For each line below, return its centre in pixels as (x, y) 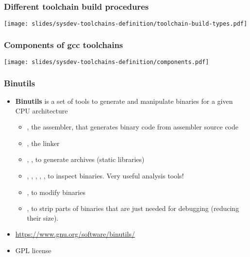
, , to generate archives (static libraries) (86, 159)
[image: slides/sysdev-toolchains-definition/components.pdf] (107, 62)
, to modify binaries (56, 192)
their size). (43, 217)
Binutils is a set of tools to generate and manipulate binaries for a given (124, 101)
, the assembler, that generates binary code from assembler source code (133, 127)
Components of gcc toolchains (64, 44)
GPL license (33, 250)
